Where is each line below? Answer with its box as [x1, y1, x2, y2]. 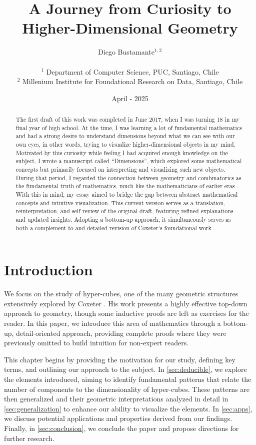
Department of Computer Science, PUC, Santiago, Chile [46, 66, 219, 77]
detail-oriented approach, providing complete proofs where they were [16, 327, 226, 338]
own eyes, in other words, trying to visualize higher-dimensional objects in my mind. [15, 140, 235, 149]
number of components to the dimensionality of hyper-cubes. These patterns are [4, 383, 249, 394]
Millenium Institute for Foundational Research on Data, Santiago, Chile [22, 76, 243, 87]
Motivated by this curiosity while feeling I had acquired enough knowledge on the [15, 148, 228, 157]
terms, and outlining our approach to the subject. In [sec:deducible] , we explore [4, 364, 247, 374]
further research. [4, 432, 54, 443]
